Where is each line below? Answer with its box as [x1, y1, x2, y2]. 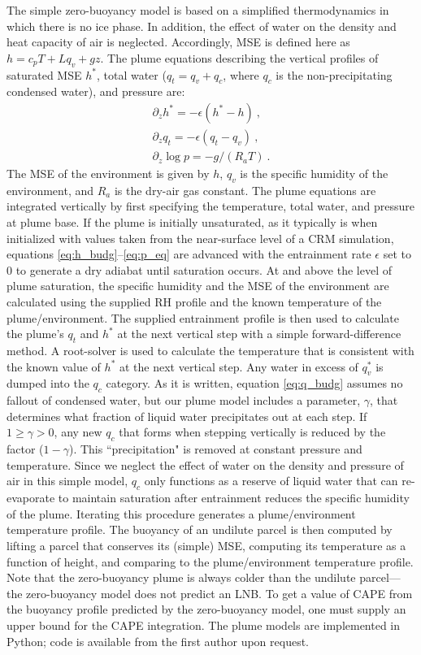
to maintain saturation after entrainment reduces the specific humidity [58, 489, 410, 506]
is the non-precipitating [276, 66, 393, 83]
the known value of [7, 358, 101, 375]
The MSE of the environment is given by [7, 165, 210, 182]
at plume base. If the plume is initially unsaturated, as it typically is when [7, 214, 378, 231]
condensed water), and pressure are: [7, 83, 185, 100]
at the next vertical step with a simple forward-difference [117, 325, 401, 342]
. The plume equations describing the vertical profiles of [100, 49, 379, 66]
